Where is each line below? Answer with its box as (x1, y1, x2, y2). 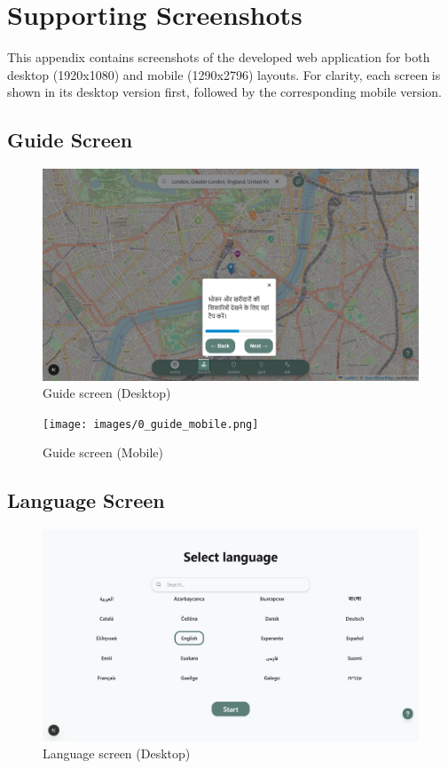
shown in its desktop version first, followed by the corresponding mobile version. (7, 83, 442, 101)
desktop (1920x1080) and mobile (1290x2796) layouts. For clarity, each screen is (7, 65, 441, 83)
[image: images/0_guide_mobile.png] (43, 417, 259, 431)
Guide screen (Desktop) (43, 384, 171, 402)
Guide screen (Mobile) (43, 443, 163, 462)
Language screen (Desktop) (43, 744, 191, 763)
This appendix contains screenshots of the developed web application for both (7, 48, 430, 67)
